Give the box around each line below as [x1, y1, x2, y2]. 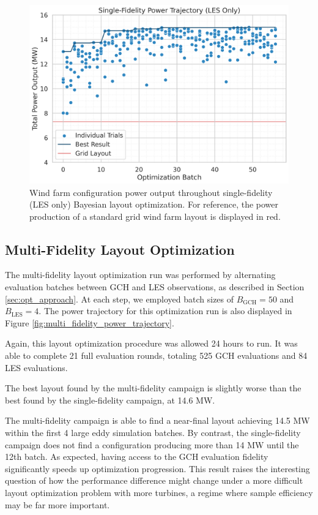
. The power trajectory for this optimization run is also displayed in [39, 304, 292, 317]
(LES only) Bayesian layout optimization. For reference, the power [29, 198, 279, 211]
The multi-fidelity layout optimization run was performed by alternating [5, 268, 276, 281]
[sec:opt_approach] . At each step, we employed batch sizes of [5, 292, 234, 305]
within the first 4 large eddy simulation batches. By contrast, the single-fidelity [5, 426, 301, 439]
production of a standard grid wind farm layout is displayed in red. [29, 209, 281, 222]
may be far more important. [5, 498, 110, 511]
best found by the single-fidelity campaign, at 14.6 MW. [5, 393, 215, 406]
